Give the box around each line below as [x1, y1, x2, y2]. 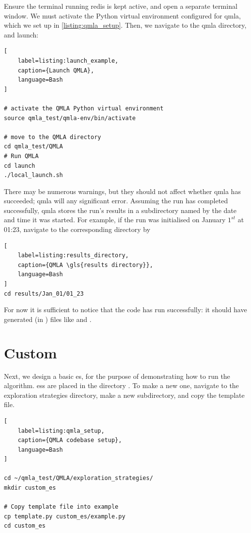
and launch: [4, 29, 39, 39]
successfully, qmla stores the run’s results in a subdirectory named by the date [4, 205, 237, 215]
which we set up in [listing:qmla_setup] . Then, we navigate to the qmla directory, [4, 20, 247, 30]
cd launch [4, 162, 35, 169]
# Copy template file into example [4, 503, 119, 511]
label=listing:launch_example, [17, 57, 119, 64]
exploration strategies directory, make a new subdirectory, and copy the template [4, 390, 245, 400]
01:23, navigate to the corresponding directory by [4, 224, 151, 234]
